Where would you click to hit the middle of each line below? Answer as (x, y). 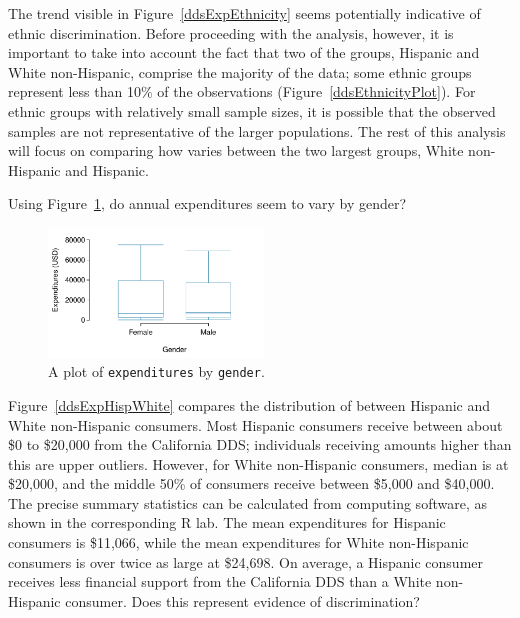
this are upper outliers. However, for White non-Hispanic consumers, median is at (258, 463)
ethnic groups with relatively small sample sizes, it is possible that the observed (252, 110)
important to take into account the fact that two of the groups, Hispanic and (244, 52)
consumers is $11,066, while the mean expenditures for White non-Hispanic (238, 542)
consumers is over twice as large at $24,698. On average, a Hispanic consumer (246, 561)
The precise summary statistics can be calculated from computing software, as (247, 502)
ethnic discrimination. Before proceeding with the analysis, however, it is (231, 32)
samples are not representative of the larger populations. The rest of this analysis (257, 130)
